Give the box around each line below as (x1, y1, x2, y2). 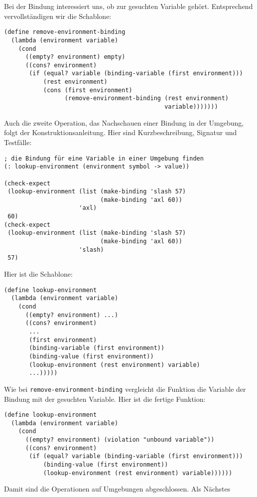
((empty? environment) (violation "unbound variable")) (25, 436, 215, 444)
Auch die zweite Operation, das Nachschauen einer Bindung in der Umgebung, (4, 117, 244, 128)
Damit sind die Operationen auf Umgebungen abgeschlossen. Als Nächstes (4, 484, 231, 494)
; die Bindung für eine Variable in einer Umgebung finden (4, 155, 204, 162)
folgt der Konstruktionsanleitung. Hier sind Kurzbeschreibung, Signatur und (4, 127, 237, 138)
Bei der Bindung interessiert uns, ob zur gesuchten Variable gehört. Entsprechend (4, 1, 253, 11)
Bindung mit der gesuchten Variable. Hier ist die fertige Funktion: (4, 393, 206, 404)
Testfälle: (4, 137, 32, 147)
